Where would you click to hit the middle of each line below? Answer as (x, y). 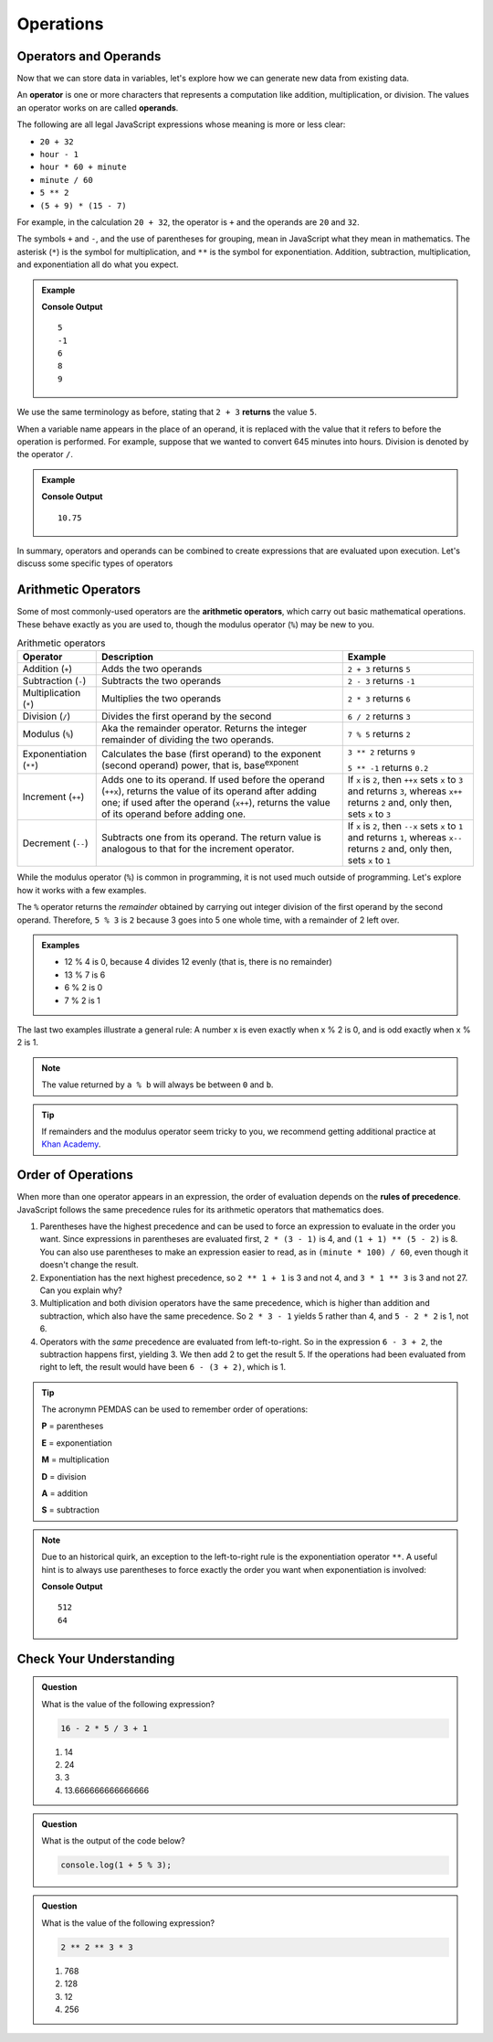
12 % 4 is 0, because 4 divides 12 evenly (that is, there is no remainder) (198, 962)
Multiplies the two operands (161, 699)
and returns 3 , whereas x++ (405, 791)
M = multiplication (75, 1459)
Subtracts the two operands (161, 681)
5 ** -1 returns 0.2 (388, 768)
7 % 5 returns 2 (379, 734)
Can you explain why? (81, 1290)
